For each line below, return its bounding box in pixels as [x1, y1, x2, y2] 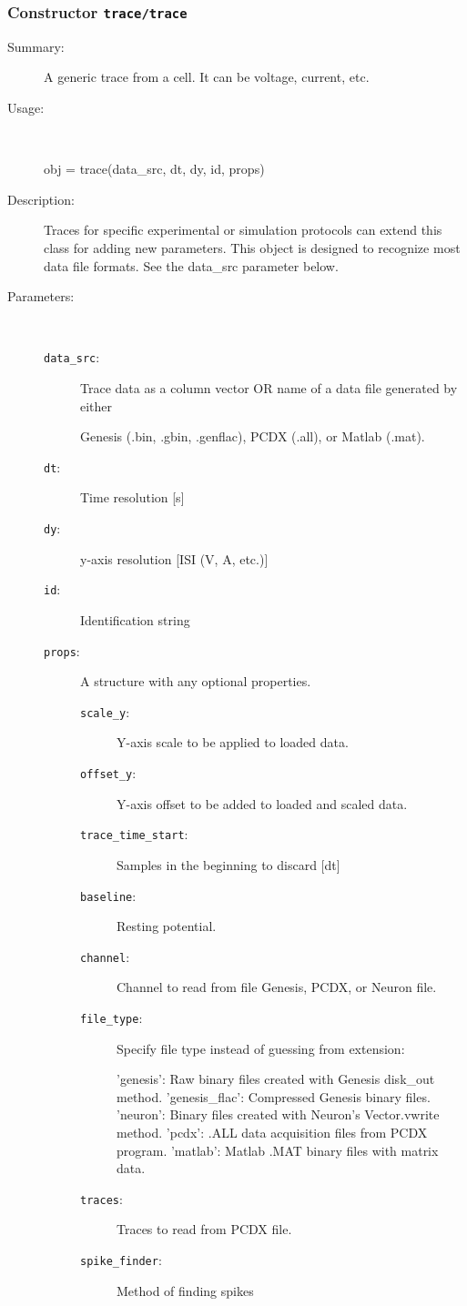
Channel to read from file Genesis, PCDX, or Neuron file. [117, 977, 437, 997]
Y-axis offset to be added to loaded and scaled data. [117, 794, 408, 813]
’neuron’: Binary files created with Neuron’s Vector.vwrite [117, 1105, 440, 1124]
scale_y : [80, 702, 130, 721]
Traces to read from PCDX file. [117, 1220, 292, 1239]
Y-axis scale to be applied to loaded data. [117, 733, 349, 752]
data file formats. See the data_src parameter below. [44, 256, 339, 275]
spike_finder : [80, 1250, 162, 1270]
